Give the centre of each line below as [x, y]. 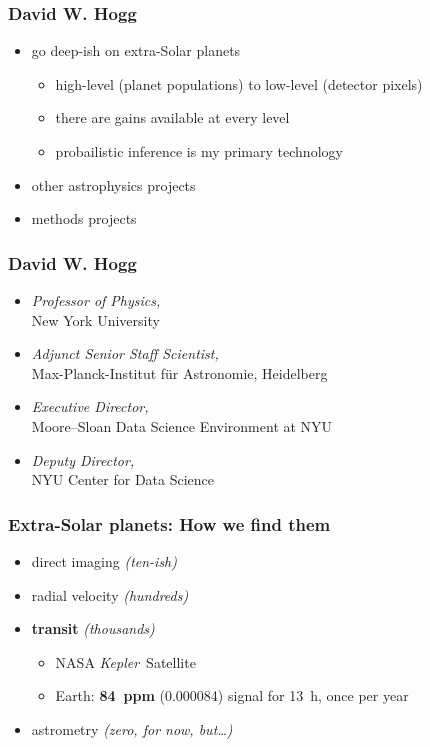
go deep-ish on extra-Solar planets [136, 50]
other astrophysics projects [113, 184]
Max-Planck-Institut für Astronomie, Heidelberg [179, 372]
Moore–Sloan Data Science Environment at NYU [182, 425]
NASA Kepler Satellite [125, 661]
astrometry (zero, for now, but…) [132, 728]
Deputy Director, [83, 459]
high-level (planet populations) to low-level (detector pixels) [239, 83]
